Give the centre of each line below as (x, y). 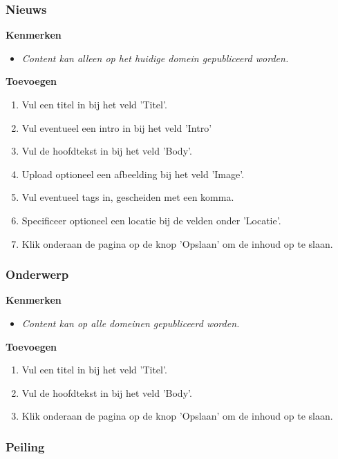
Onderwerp (37, 274)
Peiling (25, 446)
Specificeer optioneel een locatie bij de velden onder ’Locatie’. (151, 220)
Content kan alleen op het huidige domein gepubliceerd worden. (155, 58)
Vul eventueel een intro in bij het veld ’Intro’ (117, 127)
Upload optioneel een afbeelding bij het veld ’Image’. (133, 174)
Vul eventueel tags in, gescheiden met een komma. (128, 197)
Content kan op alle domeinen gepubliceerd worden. (131, 323)
